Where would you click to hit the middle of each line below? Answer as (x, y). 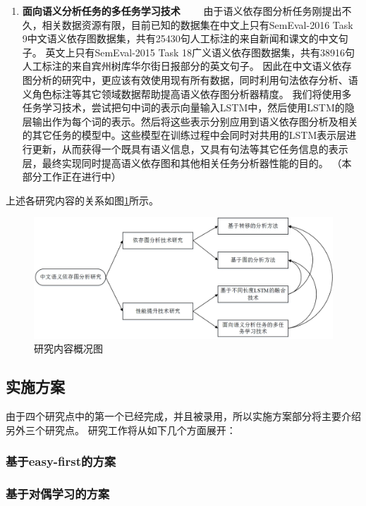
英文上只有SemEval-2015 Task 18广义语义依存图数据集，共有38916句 (200, 52)
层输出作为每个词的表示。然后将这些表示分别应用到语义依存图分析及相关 (190, 121)
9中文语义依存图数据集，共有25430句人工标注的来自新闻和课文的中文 (180, 38)
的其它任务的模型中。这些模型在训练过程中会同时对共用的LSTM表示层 (184, 135)
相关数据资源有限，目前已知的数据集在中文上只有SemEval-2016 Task (197, 24)
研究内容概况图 (68, 348)
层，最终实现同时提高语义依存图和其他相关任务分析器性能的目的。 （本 (187, 162)
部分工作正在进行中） (72, 177)
